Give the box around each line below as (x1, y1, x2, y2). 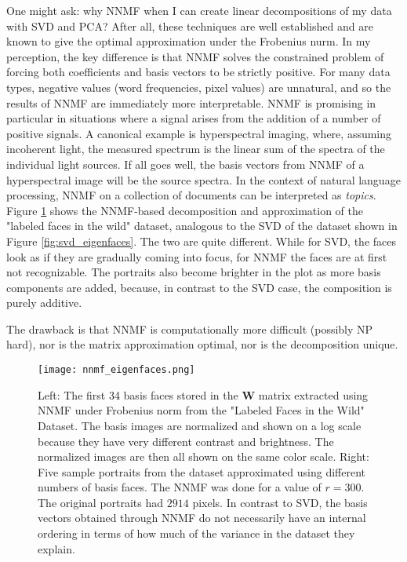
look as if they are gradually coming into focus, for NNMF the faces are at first (6, 248, 387, 265)
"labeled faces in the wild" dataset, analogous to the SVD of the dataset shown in (6, 217, 398, 234)
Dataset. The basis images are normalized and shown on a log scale (38, 417, 362, 433)
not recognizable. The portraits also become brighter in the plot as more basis (6, 264, 381, 280)
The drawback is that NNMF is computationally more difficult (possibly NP (6, 320, 373, 337)
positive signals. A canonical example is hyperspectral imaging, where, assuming (6, 125, 392, 141)
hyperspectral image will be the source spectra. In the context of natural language (6, 171, 401, 188)
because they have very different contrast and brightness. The (38, 432, 334, 449)
